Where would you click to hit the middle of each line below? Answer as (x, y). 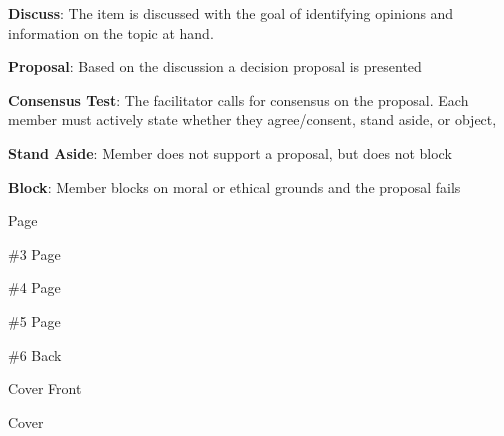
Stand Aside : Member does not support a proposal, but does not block (230, 152)
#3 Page (34, 253)
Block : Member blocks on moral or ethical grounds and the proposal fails (234, 186)
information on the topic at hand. (111, 32)
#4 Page (34, 287)
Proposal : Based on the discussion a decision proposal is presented (215, 66)
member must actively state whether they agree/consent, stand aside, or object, (252, 119)
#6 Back (35, 354)
